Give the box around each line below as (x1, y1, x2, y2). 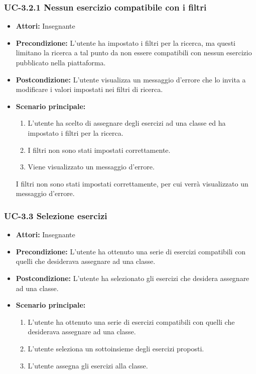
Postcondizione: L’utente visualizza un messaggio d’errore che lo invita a (16, 74, 246, 84)
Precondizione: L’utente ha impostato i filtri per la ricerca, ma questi (16, 37, 236, 48)
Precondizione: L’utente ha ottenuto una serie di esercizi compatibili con (16, 246, 246, 256)
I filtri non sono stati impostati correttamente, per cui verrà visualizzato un (16, 178, 248, 189)
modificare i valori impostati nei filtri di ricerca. (16, 84, 163, 95)
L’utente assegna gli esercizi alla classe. (28, 360, 148, 370)
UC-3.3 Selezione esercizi (4, 209, 107, 222)
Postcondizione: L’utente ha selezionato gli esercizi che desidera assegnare (16, 272, 249, 283)
